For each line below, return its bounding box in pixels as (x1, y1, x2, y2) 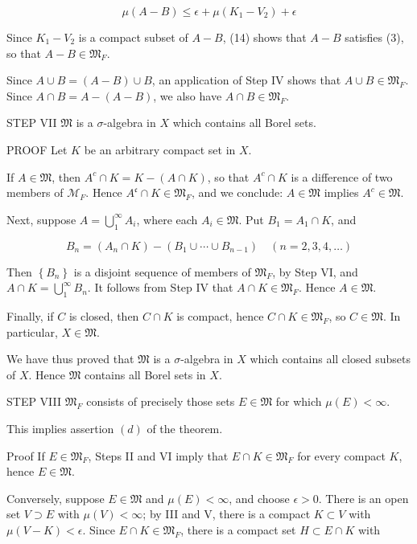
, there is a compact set (180, 521, 296, 538)
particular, (6, 323, 58, 340)
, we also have (153, 87, 222, 104)
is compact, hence (176, 307, 264, 324)
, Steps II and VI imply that (88, 447, 229, 464)
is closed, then (68, 307, 139, 324)
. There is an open (318, 489, 409, 506)
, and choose (229, 489, 290, 506)
